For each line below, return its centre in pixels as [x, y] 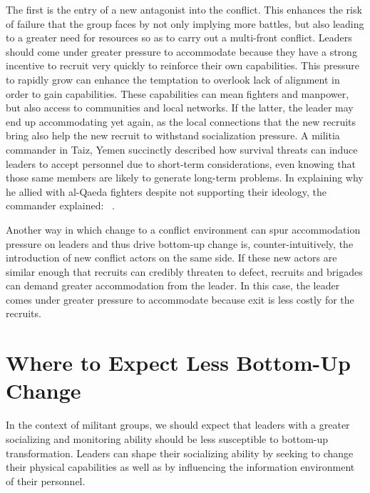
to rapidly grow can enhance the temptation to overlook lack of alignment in [173, 79]
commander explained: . [60, 205]
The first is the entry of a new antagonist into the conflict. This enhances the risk [184, 9]
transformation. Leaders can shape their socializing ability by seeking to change [180, 453]
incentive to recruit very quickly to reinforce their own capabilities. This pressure [183, 65]
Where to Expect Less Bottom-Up [178, 363]
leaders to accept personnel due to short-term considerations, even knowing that [181, 163]
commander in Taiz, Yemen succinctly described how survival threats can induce [182, 149]
